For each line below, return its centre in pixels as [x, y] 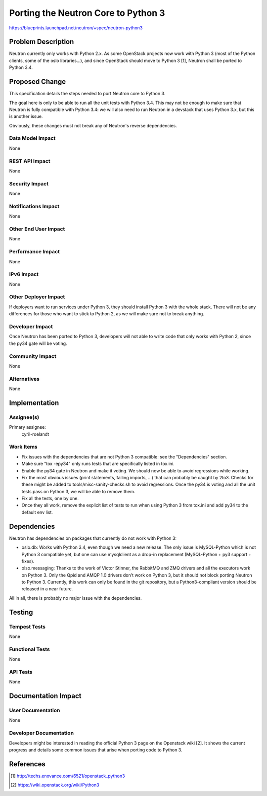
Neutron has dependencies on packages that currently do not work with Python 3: [93, 538]
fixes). [28, 561]
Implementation [34, 403]
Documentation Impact [45, 696]
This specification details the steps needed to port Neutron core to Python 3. [87, 94]
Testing [21, 612]
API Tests [21, 672]
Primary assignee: [28, 427]
